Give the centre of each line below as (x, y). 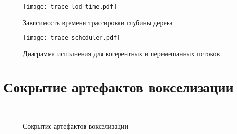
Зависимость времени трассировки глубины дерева (98, 22)
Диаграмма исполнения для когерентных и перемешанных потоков (121, 53)
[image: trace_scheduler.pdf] (72, 38)
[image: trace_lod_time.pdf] (70, 7)
